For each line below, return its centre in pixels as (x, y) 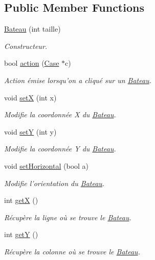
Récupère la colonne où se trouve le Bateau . (72, 251)
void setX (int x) (30, 97)
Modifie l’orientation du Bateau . (54, 183)
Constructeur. (26, 46)
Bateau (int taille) (32, 29)
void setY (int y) (30, 131)
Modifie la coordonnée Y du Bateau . (60, 149)
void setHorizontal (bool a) (47, 165)
